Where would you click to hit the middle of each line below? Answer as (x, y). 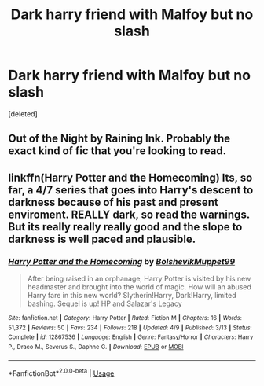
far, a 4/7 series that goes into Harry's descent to (131, 190)
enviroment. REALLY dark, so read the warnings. (129, 214)
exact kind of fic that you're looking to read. (117, 151)
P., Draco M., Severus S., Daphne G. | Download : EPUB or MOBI (96, 347)
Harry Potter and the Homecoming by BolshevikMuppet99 (122, 261)
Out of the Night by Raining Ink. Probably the (119, 139)
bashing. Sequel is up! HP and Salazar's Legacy (104, 303)
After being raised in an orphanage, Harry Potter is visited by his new (139, 279)
